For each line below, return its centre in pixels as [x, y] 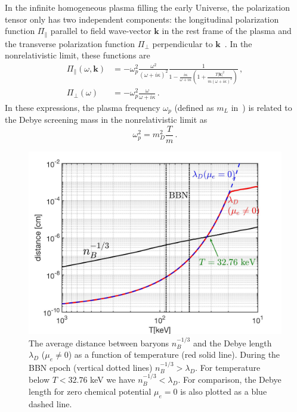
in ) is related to [262, 107]
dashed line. [50, 403]
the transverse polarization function [70, 43]
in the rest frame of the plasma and [227, 31]
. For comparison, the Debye [230, 380]
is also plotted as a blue [224, 391]
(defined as [194, 107]
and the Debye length [232, 343]
